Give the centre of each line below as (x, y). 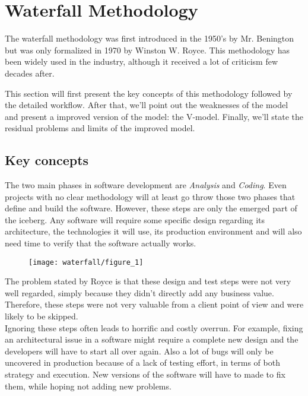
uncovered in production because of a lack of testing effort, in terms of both (142, 362)
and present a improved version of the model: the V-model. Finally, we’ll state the (154, 116)
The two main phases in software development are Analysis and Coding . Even (146, 185)
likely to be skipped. (42, 316)
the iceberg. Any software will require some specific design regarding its (135, 219)
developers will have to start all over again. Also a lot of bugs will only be (139, 351)
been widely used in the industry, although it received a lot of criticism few (142, 61)
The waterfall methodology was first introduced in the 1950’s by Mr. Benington (150, 38)
